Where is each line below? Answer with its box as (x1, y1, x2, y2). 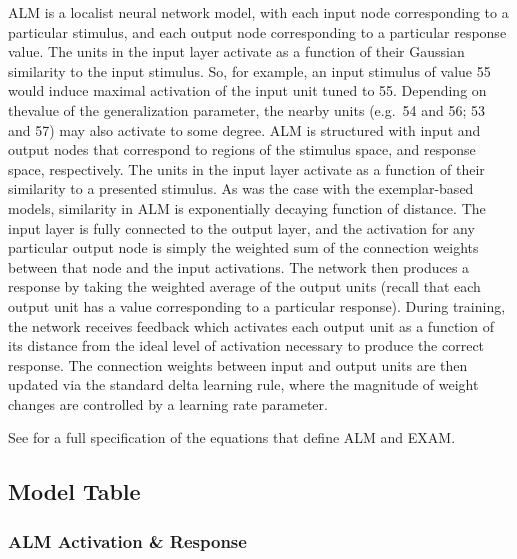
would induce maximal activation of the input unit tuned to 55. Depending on (8, 80, 487, 101)
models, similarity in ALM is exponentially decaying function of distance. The (8, 197, 486, 218)
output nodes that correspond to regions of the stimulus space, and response (8, 139, 476, 160)
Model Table (8, 476, 141, 507)
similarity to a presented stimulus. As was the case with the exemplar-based (8, 178, 474, 199)
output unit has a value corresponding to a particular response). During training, (8, 295, 506, 316)
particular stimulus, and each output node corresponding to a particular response (8, 21, 507, 42)
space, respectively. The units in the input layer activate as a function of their (8, 158, 485, 179)
